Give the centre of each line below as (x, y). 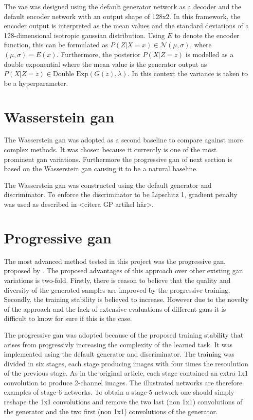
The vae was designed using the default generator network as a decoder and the (123, 6)
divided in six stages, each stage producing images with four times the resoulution (126, 363)
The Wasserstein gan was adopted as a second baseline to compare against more (124, 140)
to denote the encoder (207, 35)
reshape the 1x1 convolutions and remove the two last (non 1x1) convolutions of (123, 402)
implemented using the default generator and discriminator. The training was (119, 354)
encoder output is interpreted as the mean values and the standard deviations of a (126, 26)
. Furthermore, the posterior (99, 54)
